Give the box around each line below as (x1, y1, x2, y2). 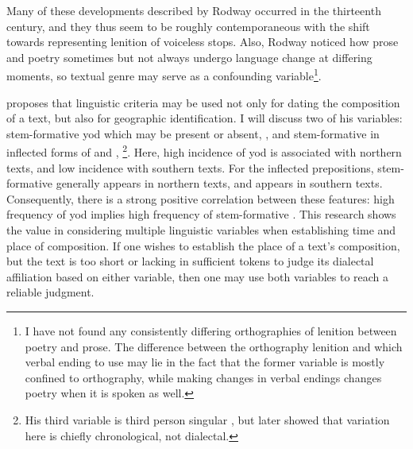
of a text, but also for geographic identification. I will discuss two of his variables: (6, 110, 403, 126)
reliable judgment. (6, 284, 95, 300)
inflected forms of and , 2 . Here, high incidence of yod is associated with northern (6, 141, 402, 161)
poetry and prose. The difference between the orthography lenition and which (25, 338, 403, 354)
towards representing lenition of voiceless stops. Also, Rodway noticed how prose (6, 33, 399, 50)
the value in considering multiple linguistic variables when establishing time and (6, 222, 396, 238)
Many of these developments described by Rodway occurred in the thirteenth (6, 2, 381, 18)
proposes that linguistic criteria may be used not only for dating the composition (6, 94, 400, 110)
